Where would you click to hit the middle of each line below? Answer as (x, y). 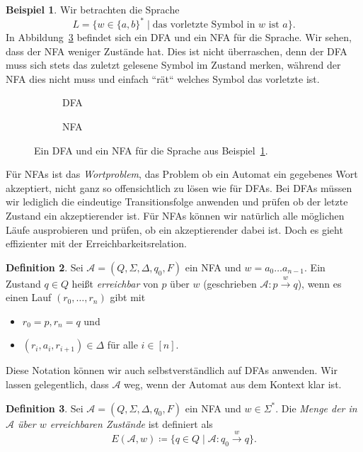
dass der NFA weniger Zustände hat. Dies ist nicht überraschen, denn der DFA (177, 51)
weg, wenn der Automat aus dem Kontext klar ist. (233, 384)
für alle (122, 345)
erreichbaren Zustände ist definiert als (131, 423)
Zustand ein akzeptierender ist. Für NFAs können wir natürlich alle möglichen (175, 216)
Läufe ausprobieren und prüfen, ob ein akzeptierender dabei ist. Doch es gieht (174, 229)
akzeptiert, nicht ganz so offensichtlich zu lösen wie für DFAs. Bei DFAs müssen (179, 187)
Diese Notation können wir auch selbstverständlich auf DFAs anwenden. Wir (172, 370)
